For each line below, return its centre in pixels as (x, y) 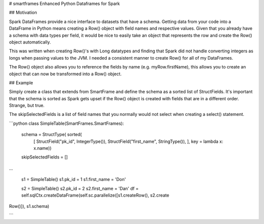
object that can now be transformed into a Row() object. (65, 74)
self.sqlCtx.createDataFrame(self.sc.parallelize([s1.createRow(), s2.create (95, 195)
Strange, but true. (27, 106)
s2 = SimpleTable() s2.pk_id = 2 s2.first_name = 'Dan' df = (80, 188)
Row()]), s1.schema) (29, 206)
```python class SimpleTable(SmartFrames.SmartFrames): (66, 123)
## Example (21, 83)
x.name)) (43, 148)
